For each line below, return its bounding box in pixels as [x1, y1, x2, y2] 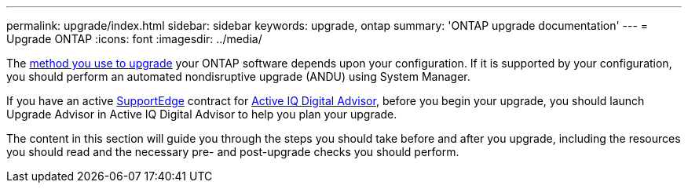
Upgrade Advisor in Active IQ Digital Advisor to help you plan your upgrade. [6, 107, 397, 121]
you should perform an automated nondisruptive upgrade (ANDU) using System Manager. [6, 70, 470, 83]
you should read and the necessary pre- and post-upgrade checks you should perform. [6, 145, 459, 158]
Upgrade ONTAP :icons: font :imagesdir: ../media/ [6, 32, 262, 45]
